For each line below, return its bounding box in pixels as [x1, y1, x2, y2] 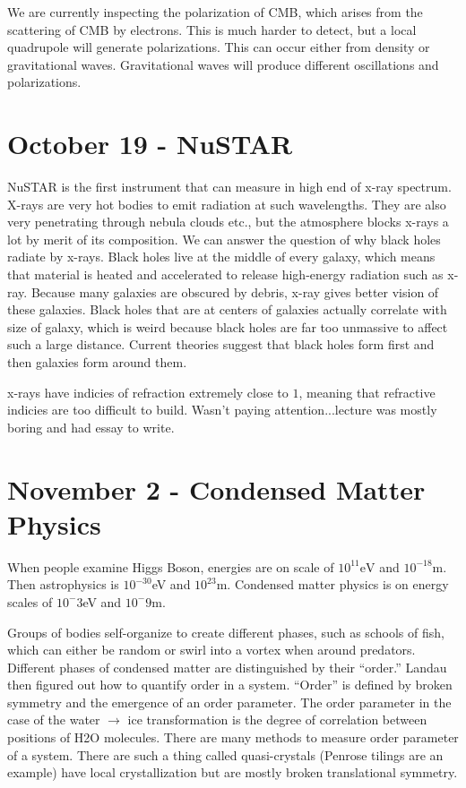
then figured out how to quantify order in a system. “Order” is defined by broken [7, 675, 453, 694]
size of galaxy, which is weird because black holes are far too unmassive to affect [7, 317, 448, 336]
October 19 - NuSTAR [7, 125, 293, 162]
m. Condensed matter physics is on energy [216, 575, 449, 594]
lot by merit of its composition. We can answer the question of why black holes [7, 229, 441, 248]
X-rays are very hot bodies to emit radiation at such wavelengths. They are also [7, 194, 446, 213]
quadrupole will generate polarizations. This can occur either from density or [7, 38, 430, 56]
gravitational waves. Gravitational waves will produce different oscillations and [7, 55, 439, 73]
